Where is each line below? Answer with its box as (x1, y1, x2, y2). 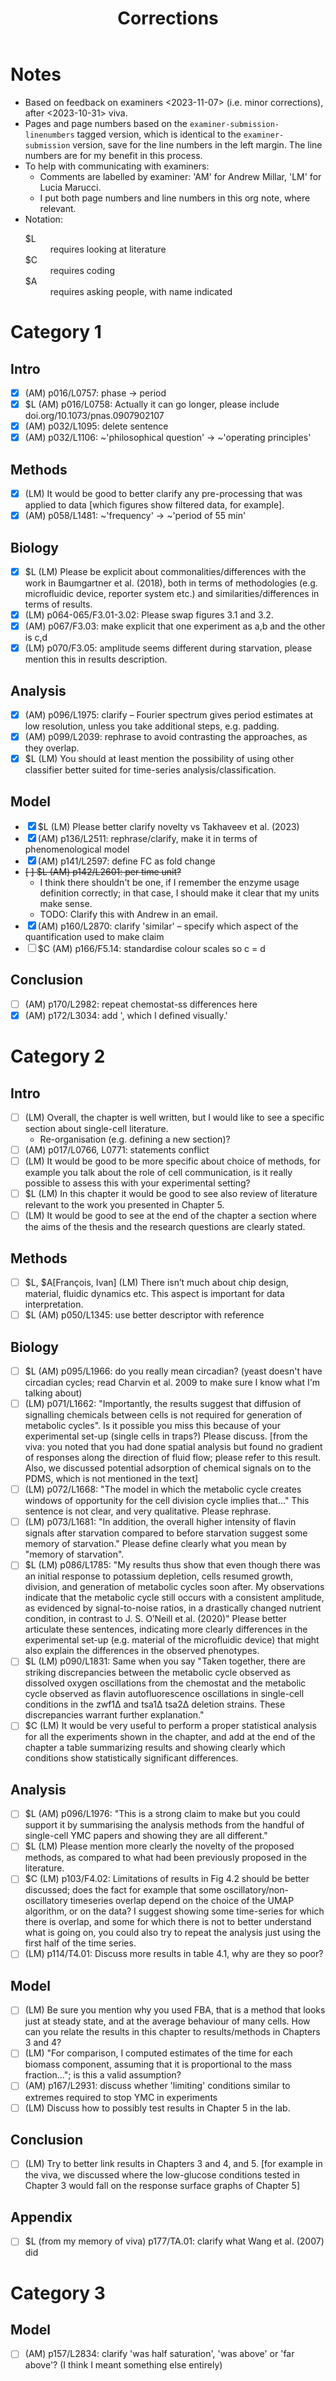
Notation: (24, 213, 63, 225)
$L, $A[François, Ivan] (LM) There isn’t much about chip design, (24, 1277, 290, 1289)
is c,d (24, 632, 48, 644)
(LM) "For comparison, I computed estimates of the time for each (24, 2047, 293, 2059)
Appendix (10, 2208, 73, 2226)
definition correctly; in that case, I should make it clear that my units (39, 887, 320, 899)
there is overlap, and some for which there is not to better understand (24, 1916, 312, 1928)
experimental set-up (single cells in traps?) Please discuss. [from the (24, 1430, 308, 1442)
